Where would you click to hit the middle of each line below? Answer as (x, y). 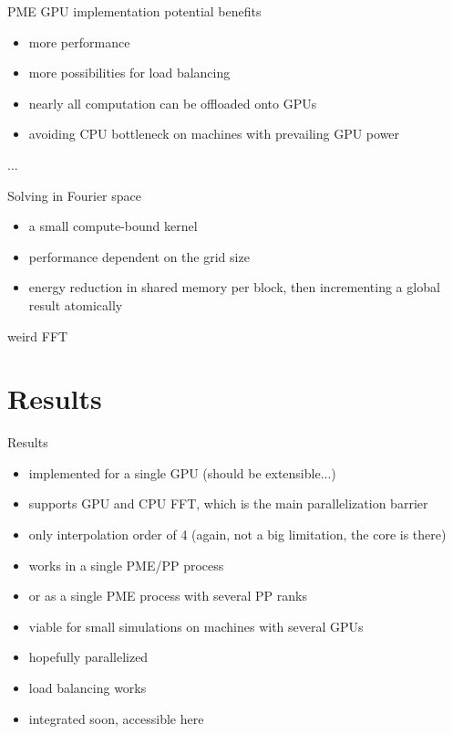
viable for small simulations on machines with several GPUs (196, 626)
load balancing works (88, 687)
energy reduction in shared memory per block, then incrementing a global (234, 287)
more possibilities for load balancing (129, 73)
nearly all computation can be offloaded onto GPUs (173, 103)
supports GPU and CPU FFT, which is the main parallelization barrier (228, 503)
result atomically (76, 304)
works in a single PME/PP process (126, 565)
